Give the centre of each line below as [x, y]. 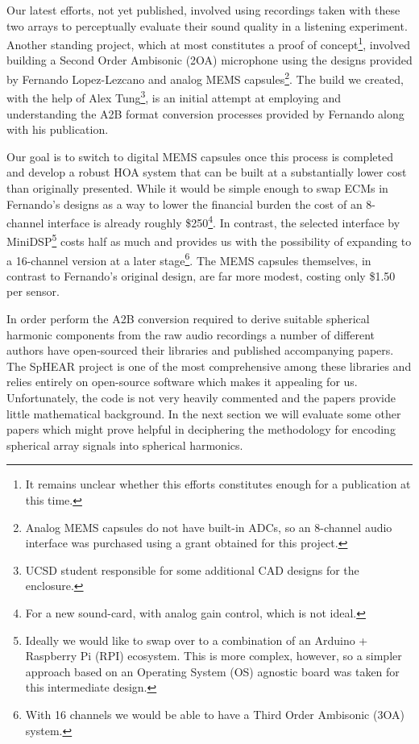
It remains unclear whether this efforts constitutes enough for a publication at [218, 484]
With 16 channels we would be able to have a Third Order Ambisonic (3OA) [215, 714]
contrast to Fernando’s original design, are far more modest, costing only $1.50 [201, 275]
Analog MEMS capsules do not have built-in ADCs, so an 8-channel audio [209, 527]
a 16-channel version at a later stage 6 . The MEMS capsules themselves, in [189, 259]
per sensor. [33, 291]
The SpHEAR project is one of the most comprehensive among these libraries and [209, 366]
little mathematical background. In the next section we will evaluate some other [204, 413]
